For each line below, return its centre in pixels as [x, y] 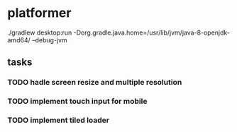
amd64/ [19, 40]
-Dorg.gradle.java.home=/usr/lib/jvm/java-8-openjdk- [152, 32]
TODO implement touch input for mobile [77, 102]
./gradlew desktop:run [40, 32]
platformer [39, 13]
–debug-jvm [49, 40]
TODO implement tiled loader [59, 120]
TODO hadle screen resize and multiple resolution [95, 83]
